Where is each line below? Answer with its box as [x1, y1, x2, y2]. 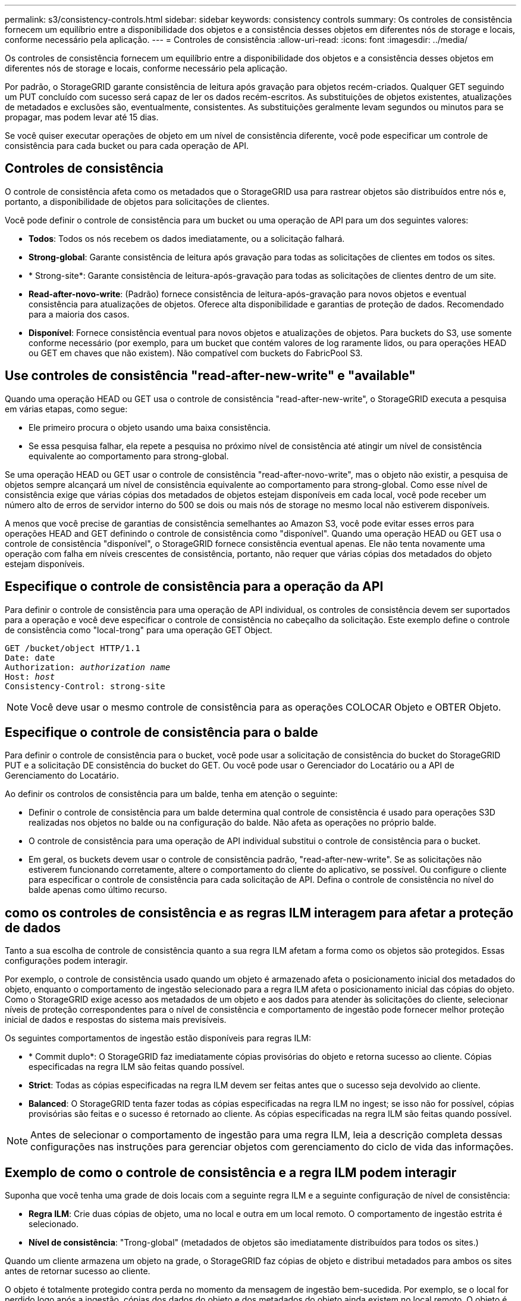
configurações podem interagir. [5, 955, 128, 966]
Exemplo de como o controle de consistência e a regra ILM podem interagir [5, 1165, 457, 1180]
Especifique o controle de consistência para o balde [5, 724, 318, 740]
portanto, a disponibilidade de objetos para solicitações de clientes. [5, 196, 269, 207]
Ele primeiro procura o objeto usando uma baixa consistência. [29, 422, 271, 432]
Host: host [5, 671, 55, 681]
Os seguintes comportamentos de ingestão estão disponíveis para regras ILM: [5, 1033, 311, 1044]
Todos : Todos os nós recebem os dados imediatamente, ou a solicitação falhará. [29, 233, 345, 244]
